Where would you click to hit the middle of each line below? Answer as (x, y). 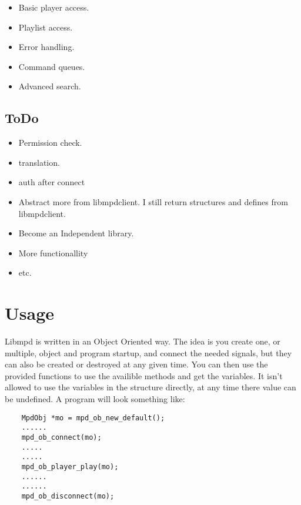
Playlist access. (46, 27)
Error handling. (46, 47)
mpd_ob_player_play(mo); (70, 466)
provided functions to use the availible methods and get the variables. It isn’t (144, 375)
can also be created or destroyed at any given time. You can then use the (136, 364)
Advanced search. (50, 86)
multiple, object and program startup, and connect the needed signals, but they (148, 352)
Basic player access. (54, 7)
